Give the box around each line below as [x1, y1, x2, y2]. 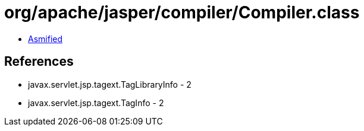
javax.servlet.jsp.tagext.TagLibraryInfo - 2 [28, 79, 192, 90]
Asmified [28, 33, 63, 44]
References [4, 54, 74, 69]
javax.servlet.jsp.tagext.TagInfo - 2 [28, 97, 164, 108]
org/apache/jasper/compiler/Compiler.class [4, 2, 360, 23]
